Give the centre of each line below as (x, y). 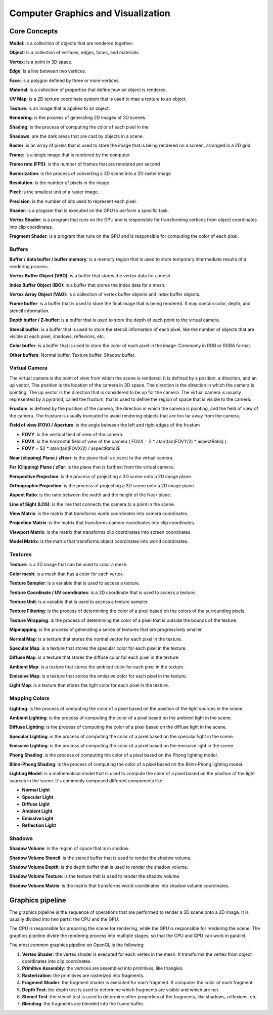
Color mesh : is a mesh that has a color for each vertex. (67, 574)
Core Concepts (34, 31)
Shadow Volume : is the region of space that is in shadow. (70, 849)
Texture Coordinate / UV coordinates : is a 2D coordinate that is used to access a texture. (103, 593)
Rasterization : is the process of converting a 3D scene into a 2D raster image (90, 173)
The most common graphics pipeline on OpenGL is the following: (77, 945)
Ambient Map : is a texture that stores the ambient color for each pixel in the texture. (97, 667)
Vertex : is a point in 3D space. (41, 62)
